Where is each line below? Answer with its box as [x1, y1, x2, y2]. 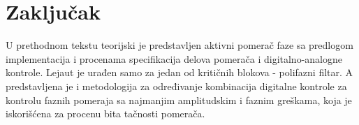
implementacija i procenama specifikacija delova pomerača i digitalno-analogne [6, 51, 342, 66]
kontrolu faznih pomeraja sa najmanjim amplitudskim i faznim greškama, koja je [6, 92, 352, 107]
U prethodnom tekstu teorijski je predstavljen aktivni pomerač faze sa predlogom [6, 38, 353, 52]
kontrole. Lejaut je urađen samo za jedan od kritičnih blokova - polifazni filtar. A [6, 65, 353, 80]
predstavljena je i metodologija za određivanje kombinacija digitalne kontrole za [6, 78, 347, 93]
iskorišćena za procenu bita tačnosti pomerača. [6, 106, 205, 121]
